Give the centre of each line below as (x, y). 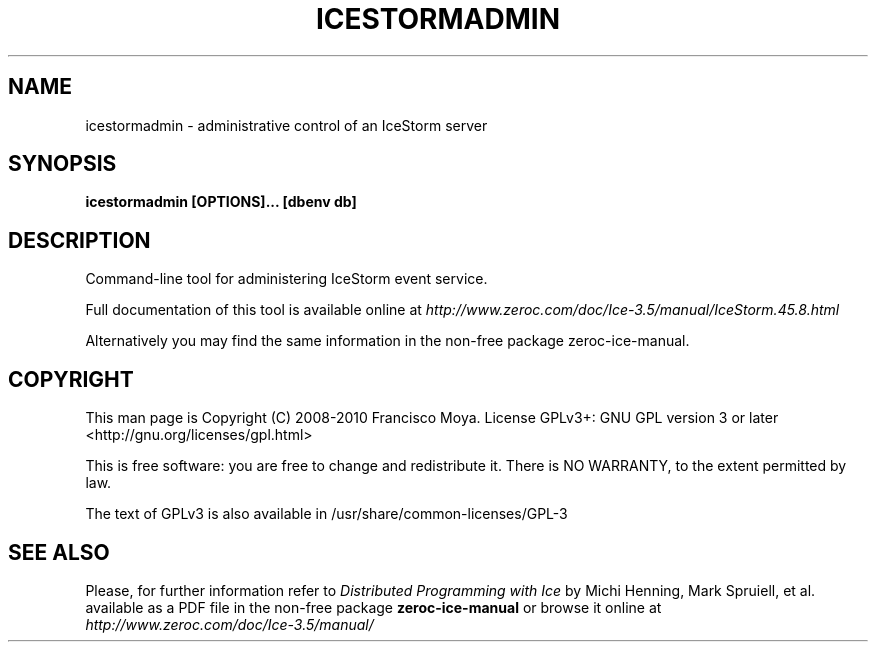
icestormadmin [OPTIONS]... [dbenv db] (221, 202)
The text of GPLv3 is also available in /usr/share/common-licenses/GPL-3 (326, 514)
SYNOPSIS (62, 164)
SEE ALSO (59, 552)
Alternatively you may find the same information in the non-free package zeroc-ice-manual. (387, 341)
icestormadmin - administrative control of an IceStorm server (286, 125)
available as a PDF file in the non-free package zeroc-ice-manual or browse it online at (373, 607)
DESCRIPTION (79, 240)
